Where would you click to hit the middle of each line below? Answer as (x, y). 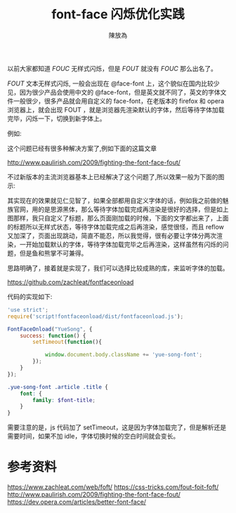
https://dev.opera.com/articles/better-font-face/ (77, 502)
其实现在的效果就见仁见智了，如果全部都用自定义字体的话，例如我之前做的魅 (118, 200)
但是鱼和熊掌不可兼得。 (53, 253)
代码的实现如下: (30, 296)
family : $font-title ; (64, 400)
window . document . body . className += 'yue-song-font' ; (123, 355)
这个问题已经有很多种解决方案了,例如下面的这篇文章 (82, 148)
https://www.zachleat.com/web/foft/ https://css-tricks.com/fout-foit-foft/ (113, 487)
